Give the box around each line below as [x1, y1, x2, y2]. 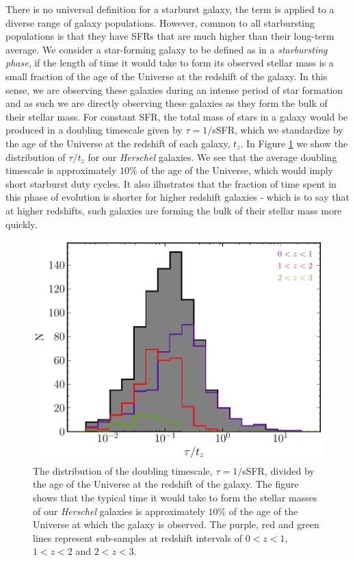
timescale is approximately [5, 163, 117, 177]
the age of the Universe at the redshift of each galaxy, [5, 136, 231, 150]
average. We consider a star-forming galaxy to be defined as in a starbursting [5, 42, 328, 56]
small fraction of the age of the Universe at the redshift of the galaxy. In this [5, 68, 328, 83]
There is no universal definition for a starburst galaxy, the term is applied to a [5, 2, 334, 16]
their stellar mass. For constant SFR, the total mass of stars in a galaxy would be [5, 109, 348, 123]
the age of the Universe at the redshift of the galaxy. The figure [33, 477, 299, 491]
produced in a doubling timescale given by [5, 123, 183, 137]
